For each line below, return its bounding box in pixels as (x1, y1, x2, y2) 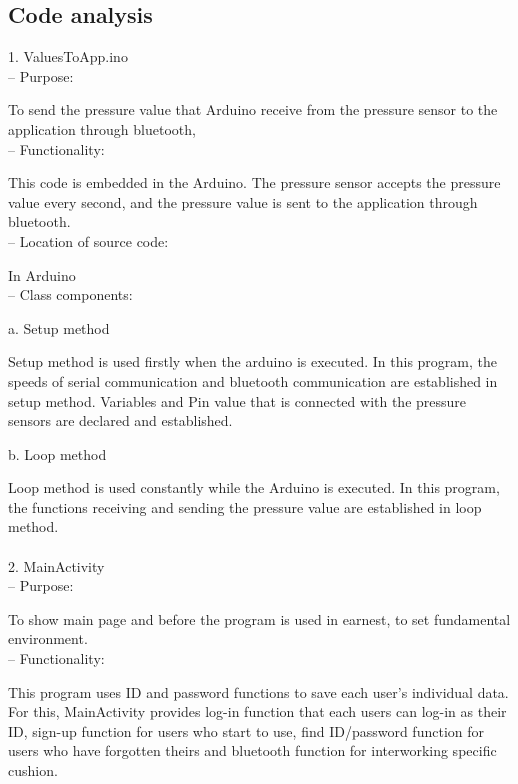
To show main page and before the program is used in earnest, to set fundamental (8, 608, 511, 629)
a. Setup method (8, 317, 110, 338)
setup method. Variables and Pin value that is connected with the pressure (8, 390, 467, 411)
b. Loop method (8, 443, 107, 464)
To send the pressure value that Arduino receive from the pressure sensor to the (8, 99, 498, 120)
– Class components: (8, 284, 133, 305)
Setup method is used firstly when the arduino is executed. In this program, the (8, 351, 498, 372)
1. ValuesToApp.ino (8, 46, 128, 67)
